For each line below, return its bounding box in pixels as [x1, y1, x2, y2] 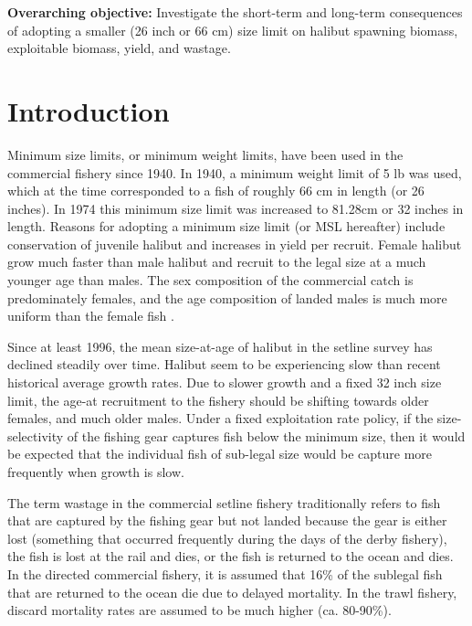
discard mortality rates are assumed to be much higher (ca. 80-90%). [7, 600, 392, 620]
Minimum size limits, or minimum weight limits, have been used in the [7, 144, 404, 164]
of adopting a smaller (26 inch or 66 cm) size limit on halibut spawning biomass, [7, 20, 458, 39]
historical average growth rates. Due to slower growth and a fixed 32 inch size [7, 373, 442, 392]
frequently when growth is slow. [7, 462, 184, 481]
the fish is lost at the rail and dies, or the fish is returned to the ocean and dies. [7, 546, 454, 566]
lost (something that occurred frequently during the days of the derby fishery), [7, 528, 447, 547]
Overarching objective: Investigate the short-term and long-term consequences [7, 3, 463, 21]
